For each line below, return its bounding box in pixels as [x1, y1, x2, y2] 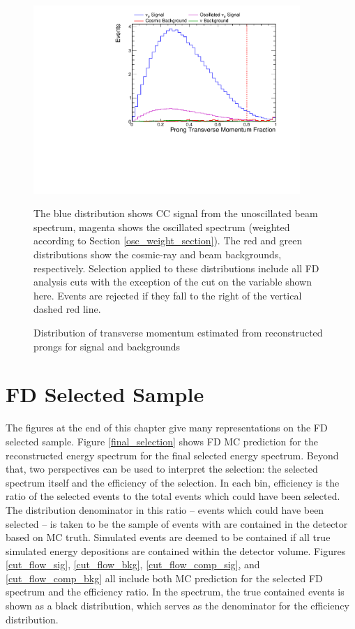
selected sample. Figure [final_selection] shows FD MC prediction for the [6, 434, 318, 448]
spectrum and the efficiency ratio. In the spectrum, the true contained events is [6, 584, 345, 599]
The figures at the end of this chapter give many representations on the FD [6, 420, 328, 435]
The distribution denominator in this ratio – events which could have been [6, 502, 324, 517]
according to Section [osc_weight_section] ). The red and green [33, 233, 303, 248]
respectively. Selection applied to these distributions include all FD [33, 260, 319, 275]
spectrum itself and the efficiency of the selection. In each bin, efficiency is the [6, 475, 340, 489]
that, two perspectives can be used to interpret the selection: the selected [6, 461, 318, 476]
